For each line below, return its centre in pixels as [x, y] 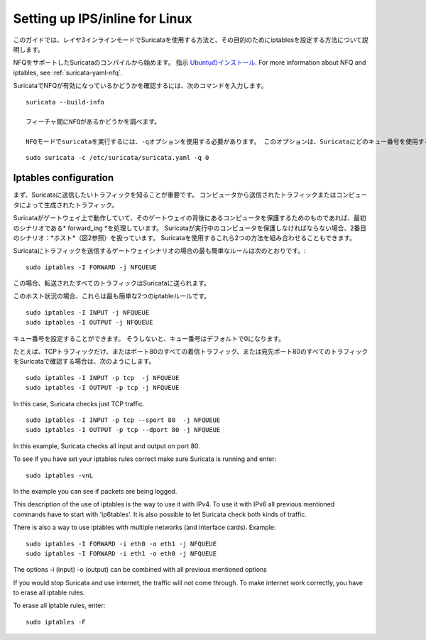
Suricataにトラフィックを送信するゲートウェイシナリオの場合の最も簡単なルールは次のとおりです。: [159, 251]
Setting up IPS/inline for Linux [103, 18]
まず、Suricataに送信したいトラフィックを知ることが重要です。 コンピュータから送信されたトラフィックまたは [175, 195]
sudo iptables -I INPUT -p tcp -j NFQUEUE [103, 378]
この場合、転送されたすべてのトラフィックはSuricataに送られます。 [112, 283]
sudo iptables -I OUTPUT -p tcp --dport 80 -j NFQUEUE [123, 430]
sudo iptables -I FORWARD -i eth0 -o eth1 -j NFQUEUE [121, 544]
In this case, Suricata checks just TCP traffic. [79, 403]
